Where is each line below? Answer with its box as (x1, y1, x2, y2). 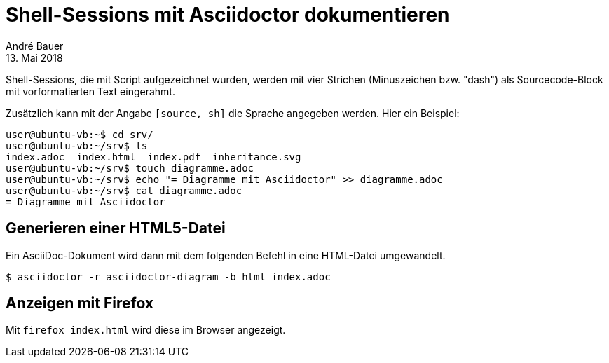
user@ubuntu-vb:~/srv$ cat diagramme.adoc (6, 184, 242, 196)
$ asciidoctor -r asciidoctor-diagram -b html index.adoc (6, 270, 331, 282)
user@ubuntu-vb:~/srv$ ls (6, 139, 148, 151)
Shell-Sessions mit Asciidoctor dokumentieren (6, 3, 450, 27)
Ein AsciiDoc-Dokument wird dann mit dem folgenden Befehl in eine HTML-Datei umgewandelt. (6, 249, 446, 261)
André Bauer (6, 39, 64, 52)
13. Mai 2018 (6, 51, 63, 64)
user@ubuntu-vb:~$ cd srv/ (6, 128, 153, 140)
